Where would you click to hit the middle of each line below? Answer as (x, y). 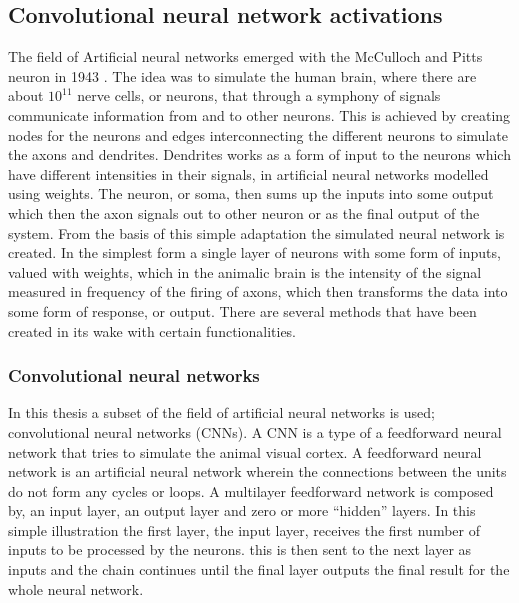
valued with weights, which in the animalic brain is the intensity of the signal (245, 271)
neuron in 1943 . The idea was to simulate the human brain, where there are (242, 75)
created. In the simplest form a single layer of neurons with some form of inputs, (254, 252)
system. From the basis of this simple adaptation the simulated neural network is (256, 232)
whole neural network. (76, 588)
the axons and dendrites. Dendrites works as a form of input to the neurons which (259, 154)
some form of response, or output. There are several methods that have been (242, 310)
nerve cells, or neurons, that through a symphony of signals (259, 95)
